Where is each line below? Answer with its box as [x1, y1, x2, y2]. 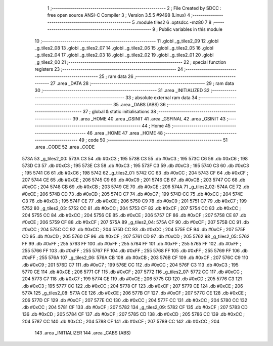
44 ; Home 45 [142, 123, 171, 129]
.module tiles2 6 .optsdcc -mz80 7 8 [135, 19, 212, 25]
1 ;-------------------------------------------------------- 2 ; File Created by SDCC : [47, 5, 222, 11]
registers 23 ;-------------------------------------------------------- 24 [34, 66, 184, 72]
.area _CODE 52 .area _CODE [34, 144, 95, 150]
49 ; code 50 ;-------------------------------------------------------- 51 [78, 137, 227, 143]
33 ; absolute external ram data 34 [125, 94, 198, 101]
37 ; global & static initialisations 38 [82, 109, 156, 115]
